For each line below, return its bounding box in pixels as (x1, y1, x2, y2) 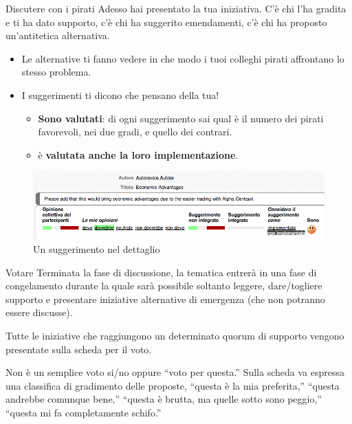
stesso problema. (21, 65, 91, 79)
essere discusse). (5, 305, 73, 320)
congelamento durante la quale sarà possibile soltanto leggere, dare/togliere (5, 278, 322, 293)
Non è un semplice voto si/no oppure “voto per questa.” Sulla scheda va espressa (5, 365, 344, 379)
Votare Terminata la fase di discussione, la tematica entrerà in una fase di (5, 265, 317, 279)
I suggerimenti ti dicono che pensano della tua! (21, 87, 219, 102)
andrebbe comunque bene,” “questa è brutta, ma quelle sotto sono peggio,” (5, 392, 322, 406)
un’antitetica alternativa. (5, 28, 110, 43)
